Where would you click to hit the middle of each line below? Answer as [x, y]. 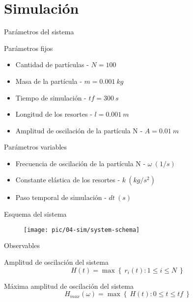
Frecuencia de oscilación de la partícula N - [81, 163]
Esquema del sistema [35, 214]
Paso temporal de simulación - [61, 197]
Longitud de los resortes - [54, 114]
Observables [22, 245]
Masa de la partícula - [49, 81]
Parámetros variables [36, 147]
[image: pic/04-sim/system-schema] [82, 230]
